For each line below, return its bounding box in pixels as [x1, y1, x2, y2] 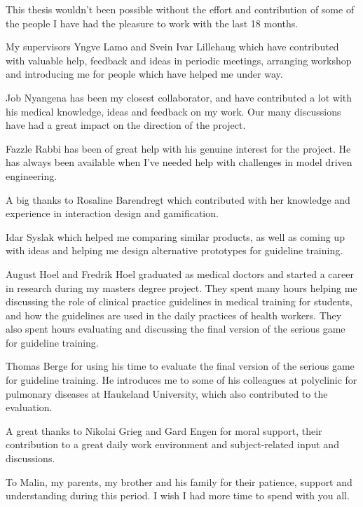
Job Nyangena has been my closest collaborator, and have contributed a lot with [6, 90, 352, 104]
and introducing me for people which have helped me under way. [6, 67, 283, 81]
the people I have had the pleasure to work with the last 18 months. [6, 15, 299, 30]
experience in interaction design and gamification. [6, 206, 219, 221]
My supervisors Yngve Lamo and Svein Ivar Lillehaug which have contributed [6, 39, 339, 54]
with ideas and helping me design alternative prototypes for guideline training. [6, 243, 343, 258]
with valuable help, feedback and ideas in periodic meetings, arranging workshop [6, 53, 352, 67]
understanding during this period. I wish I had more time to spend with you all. [6, 488, 350, 503]
